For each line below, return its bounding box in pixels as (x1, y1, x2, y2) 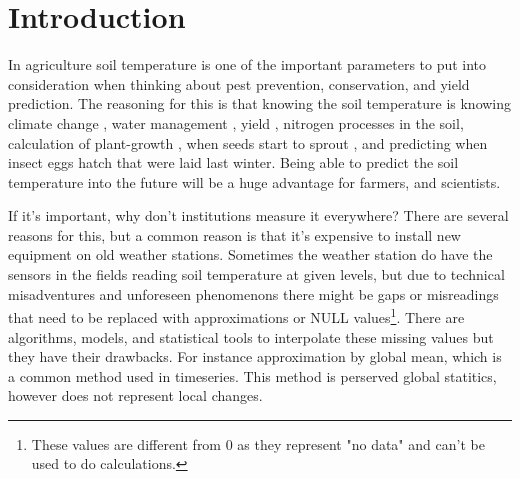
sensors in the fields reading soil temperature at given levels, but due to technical (8, 264, 505, 285)
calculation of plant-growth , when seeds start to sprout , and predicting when (8, 132, 488, 153)
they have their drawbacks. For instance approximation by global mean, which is (8, 346, 502, 367)
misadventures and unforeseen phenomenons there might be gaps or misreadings (8, 283, 499, 304)
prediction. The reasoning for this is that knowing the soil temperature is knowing (8, 93, 512, 114)
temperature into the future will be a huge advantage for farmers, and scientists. (8, 171, 501, 192)
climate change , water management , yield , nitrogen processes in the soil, (8, 112, 464, 133)
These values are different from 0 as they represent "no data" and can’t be (31, 433, 485, 454)
